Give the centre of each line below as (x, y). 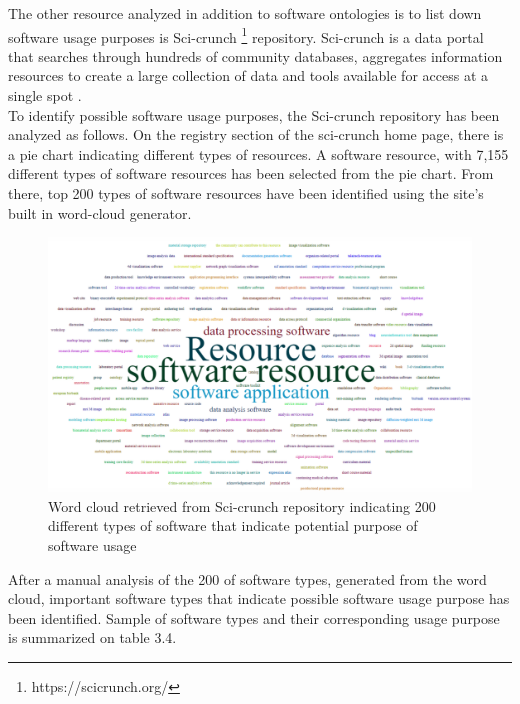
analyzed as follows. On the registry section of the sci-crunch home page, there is (256, 134)
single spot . (45, 95)
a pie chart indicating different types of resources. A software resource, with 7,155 (258, 153)
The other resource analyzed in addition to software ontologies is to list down (245, 13)
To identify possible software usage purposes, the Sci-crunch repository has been (254, 114)
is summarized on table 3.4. (92, 637)
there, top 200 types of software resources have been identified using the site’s (246, 193)
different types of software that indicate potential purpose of (233, 525)
